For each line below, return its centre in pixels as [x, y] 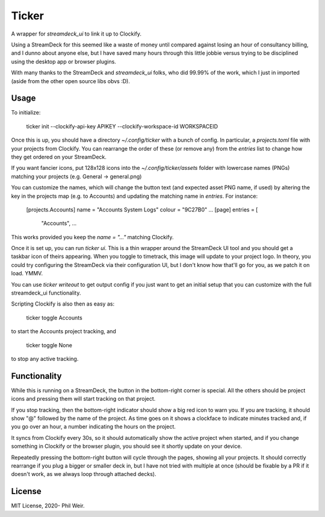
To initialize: [26, 113]
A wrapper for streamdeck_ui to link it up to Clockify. [76, 34]
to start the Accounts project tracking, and [64, 331]
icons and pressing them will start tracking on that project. [83, 399]
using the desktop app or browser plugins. [64, 61]
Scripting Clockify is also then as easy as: [63, 304]
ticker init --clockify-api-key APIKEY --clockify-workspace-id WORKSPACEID [122, 126]
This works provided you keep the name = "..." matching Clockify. [92, 237]
